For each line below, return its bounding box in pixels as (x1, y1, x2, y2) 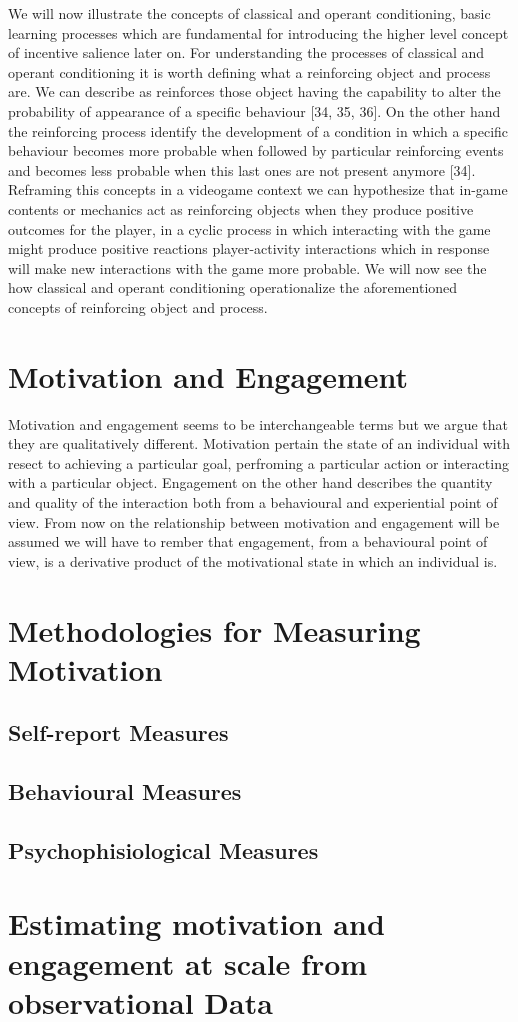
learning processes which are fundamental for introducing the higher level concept (8, 22, 509, 43)
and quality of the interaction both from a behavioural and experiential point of (8, 492, 498, 512)
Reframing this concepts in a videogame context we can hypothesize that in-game (8, 179, 508, 200)
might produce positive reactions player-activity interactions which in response (8, 238, 490, 259)
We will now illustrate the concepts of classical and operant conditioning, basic (8, 3, 491, 23)
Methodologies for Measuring (8, 609, 421, 650)
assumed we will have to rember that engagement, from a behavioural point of (8, 531, 488, 552)
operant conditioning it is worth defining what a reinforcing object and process (8, 61, 491, 82)
